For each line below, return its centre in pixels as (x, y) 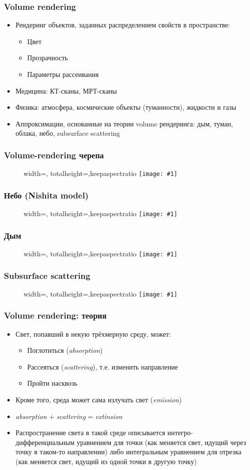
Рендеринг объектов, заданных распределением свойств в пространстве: (123, 25)
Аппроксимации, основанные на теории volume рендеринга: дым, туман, (124, 123)
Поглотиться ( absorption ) (65, 350)
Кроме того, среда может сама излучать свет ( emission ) (99, 400)
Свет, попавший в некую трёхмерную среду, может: (93, 334)
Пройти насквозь (52, 383)
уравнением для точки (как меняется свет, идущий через (161, 442)
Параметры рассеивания (63, 74)
